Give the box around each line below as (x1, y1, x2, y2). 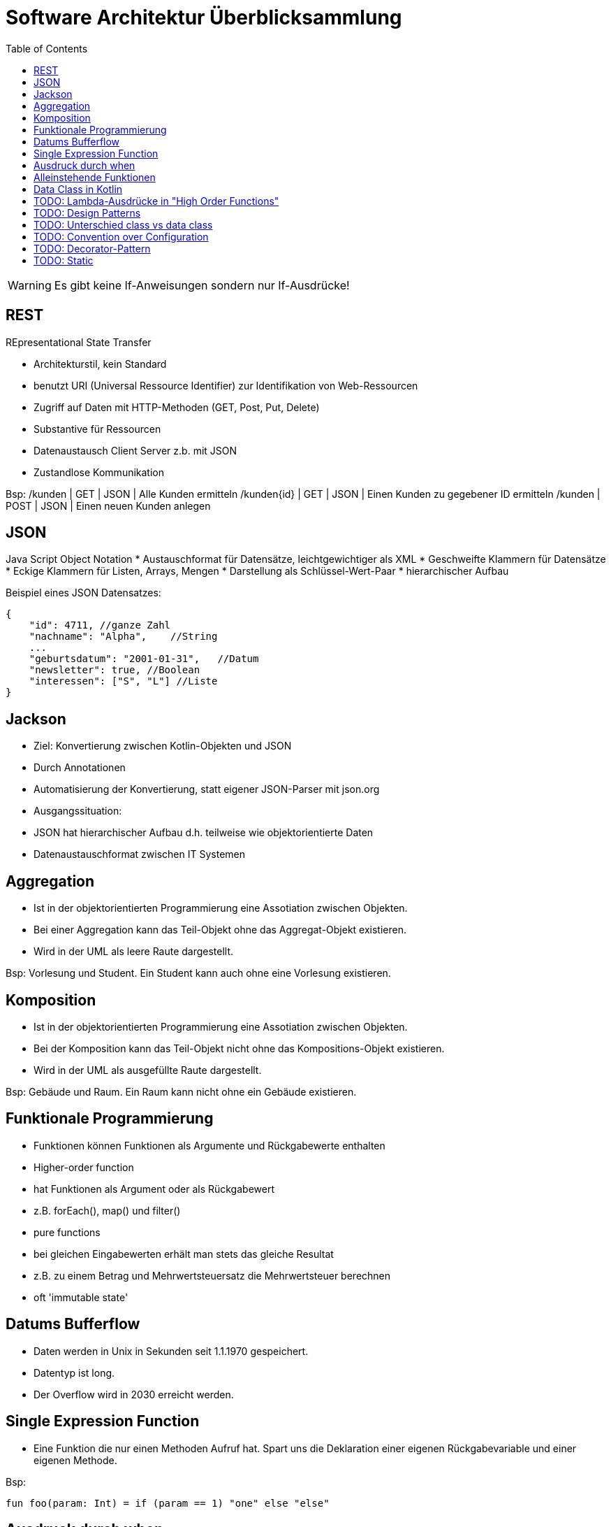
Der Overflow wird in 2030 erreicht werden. (34, 1388, 234, 1400)
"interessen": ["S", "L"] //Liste (29, 675, 218, 687)
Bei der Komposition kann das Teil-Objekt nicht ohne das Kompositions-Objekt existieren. (34, 1042, 445, 1054)
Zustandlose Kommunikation (34, 466, 164, 478)
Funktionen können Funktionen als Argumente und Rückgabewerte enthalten (34, 1139, 385, 1152)
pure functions (34, 1226, 101, 1238)
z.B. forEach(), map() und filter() (34, 1204, 181, 1217)
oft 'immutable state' (34, 1291, 128, 1303)
